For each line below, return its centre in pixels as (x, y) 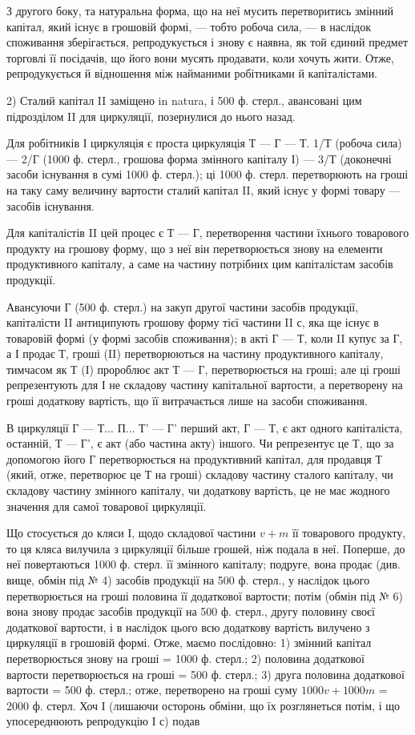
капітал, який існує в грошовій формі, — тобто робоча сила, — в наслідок (189, 26)
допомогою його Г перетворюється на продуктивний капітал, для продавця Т (194, 458)
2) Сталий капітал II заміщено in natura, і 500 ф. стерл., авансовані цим (184, 100)
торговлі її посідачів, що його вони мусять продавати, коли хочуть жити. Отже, (200, 57)
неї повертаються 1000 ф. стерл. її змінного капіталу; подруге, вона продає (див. (203, 564)
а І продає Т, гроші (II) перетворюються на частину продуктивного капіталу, (195, 353)
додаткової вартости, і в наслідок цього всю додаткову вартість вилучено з (188, 627)
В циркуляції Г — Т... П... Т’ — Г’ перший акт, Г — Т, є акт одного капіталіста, (205, 427)
